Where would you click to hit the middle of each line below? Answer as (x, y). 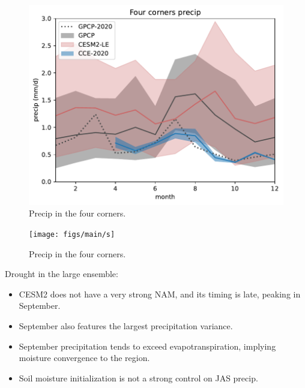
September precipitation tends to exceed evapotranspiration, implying (147, 346)
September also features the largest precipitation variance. (126, 325)
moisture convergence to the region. (84, 358)
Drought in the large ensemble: (62, 274)
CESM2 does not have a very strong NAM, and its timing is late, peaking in (160, 294)
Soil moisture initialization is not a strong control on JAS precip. (138, 378)
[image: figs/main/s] (72, 234)
